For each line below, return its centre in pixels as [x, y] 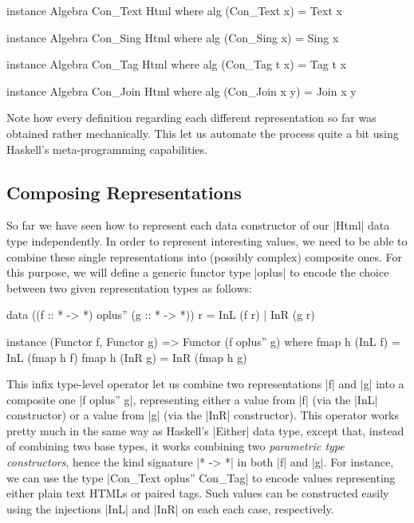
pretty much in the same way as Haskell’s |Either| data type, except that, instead [205, 430]
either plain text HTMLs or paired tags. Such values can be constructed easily [198, 493]
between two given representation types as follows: [129, 287]
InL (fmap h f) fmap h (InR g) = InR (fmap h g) [127, 357]
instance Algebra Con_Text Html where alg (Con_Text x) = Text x [174, 10]
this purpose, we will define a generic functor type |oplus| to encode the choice [198, 272]
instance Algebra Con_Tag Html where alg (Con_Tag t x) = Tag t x [176, 64]
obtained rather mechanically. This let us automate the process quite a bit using [203, 133]
